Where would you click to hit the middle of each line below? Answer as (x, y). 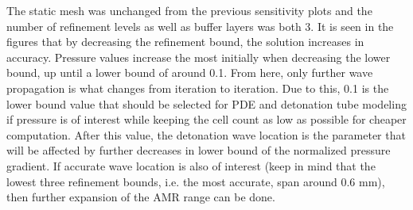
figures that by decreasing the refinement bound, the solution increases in (185, 42)
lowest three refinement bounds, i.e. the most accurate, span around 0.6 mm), (196, 181)
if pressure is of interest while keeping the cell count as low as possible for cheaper (206, 119)
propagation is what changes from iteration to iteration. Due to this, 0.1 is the (198, 88)
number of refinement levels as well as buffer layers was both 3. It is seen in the (200, 26)
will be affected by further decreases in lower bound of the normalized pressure (199, 150)
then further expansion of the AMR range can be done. (141, 197)
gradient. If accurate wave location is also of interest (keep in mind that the (191, 165)
